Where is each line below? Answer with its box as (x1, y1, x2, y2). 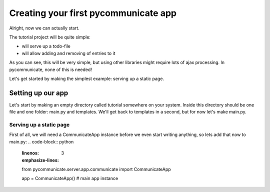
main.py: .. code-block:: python (9, 138, 74, 144)
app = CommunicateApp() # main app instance (21, 175, 118, 181)
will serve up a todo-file (21, 43, 71, 49)
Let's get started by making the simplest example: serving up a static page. (9, 75, 164, 81)
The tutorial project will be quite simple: (9, 34, 91, 40)
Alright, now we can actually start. (9, 25, 79, 31)
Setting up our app (9, 88, 68, 97)
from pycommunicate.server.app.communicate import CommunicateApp (21, 166, 171, 172)
